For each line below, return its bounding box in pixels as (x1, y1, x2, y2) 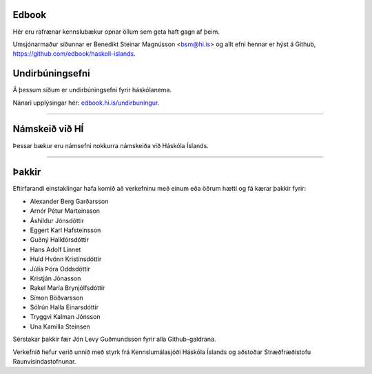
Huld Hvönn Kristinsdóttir (30, 255, 102, 263)
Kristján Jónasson (30, 274, 81, 282)
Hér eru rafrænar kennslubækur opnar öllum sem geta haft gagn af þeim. (12, 28, 220, 36)
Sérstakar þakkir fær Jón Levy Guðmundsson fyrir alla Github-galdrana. (12, 335, 216, 344)
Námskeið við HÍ (12, 123, 84, 135)
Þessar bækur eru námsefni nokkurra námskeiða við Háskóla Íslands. (12, 141, 209, 149)
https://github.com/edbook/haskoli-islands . (12, 50, 136, 58)
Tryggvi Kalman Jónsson (30, 313, 101, 321)
